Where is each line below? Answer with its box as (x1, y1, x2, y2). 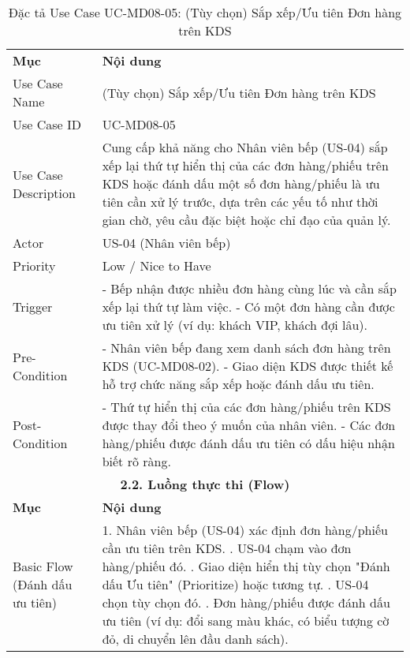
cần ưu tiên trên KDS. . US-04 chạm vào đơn (102, 539, 352, 557)
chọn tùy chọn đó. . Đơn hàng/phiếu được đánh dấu (102, 593, 390, 611)
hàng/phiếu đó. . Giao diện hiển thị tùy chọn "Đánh (102, 557, 390, 575)
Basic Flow (13, 557, 73, 575)
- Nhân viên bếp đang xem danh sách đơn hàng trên (102, 338, 391, 357)
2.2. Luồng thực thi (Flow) (120, 475, 290, 493)
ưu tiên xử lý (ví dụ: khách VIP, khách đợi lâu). (102, 316, 367, 334)
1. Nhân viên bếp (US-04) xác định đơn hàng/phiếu (102, 521, 388, 539)
